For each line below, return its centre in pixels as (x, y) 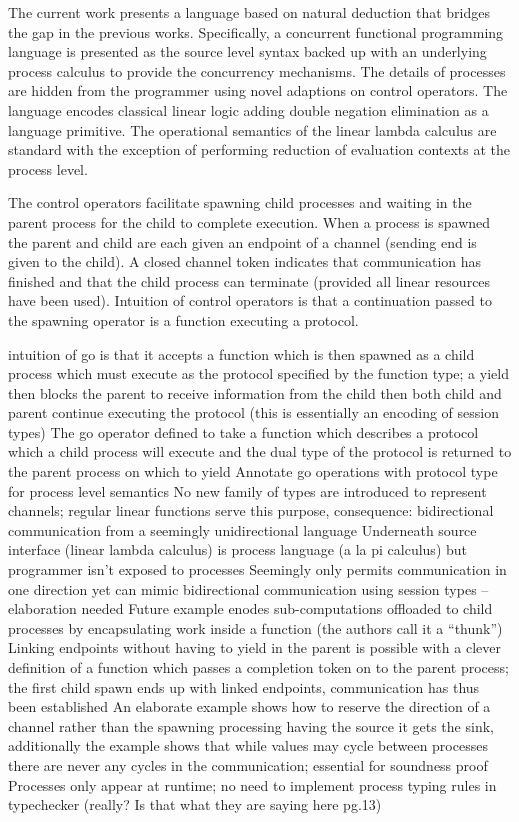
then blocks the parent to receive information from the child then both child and (255, 392)
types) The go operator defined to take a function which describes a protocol (243, 431)
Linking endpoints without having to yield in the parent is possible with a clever (254, 647)
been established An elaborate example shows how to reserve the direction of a (249, 706)
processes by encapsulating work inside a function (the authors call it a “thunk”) (255, 627)
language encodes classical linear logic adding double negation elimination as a (248, 109)
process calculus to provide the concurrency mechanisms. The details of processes (257, 70)
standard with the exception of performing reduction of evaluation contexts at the (259, 149)
